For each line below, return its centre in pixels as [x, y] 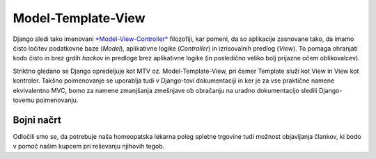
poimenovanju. [57, 100]
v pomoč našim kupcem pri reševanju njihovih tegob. [89, 147]
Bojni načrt [37, 120]
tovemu [24, 100]
